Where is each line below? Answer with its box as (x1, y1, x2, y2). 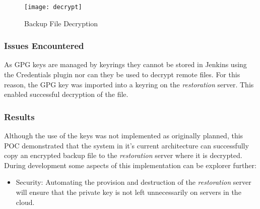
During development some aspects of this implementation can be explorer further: (4, 160, 256, 170)
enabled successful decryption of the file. (4, 89, 128, 99)
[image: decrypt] (24, 4, 82, 11)
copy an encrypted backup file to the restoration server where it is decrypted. (4, 150, 242, 161)
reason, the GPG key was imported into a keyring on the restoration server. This (4, 79, 254, 89)
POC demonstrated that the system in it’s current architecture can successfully (4, 140, 249, 150)
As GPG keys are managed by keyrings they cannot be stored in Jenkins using (4, 59, 247, 70)
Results (4, 110, 35, 123)
